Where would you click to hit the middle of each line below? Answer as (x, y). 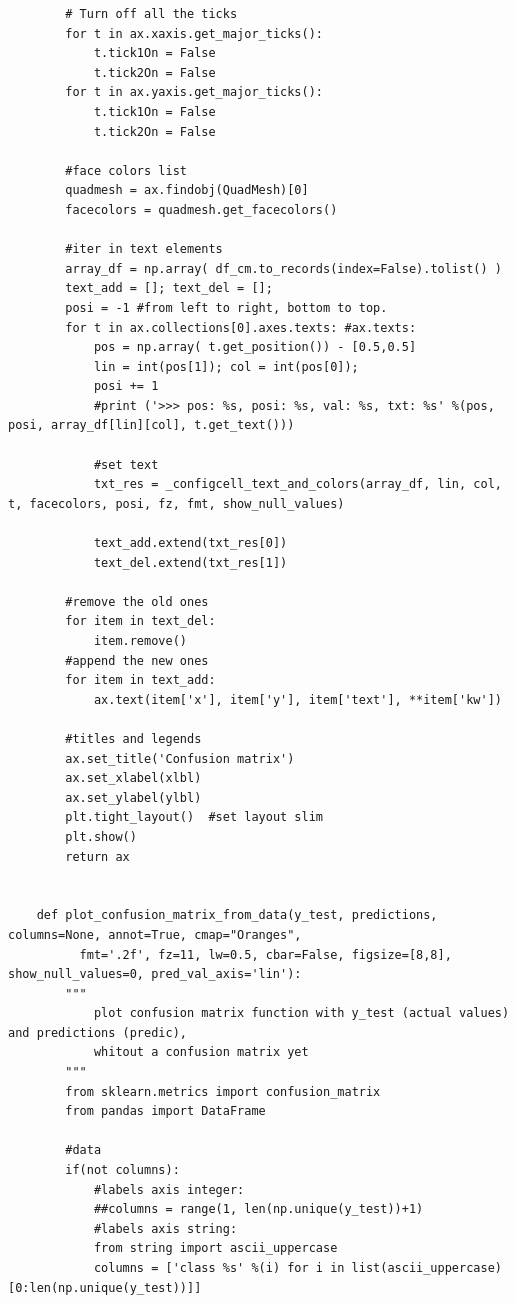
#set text (126, 464)
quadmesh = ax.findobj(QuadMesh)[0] (187, 190)
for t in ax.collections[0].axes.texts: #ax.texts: (241, 327)
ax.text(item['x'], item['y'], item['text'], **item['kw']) (297, 699)
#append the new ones (137, 660)
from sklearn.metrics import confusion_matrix (223, 1091)
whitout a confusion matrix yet (201, 1052)
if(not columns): (122, 1170)
